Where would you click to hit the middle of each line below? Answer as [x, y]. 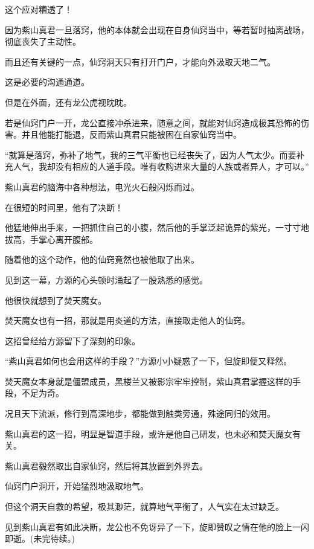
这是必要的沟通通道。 [47, 82]
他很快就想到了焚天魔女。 [56, 300]
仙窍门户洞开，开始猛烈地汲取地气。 [77, 486]
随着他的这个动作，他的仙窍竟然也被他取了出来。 [102, 259]
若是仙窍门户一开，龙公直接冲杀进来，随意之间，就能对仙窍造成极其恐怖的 [153, 122]
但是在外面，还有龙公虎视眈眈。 [68, 102]
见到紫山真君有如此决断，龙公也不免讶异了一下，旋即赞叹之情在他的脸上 [149, 526]
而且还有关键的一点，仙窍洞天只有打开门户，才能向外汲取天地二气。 [140, 61]
